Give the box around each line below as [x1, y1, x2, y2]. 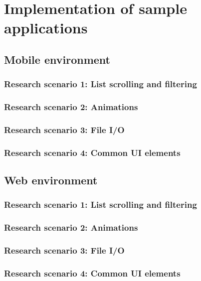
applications [4, 17, 88, 38]
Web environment [4, 172, 98, 188]
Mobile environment [4, 51, 110, 67]
